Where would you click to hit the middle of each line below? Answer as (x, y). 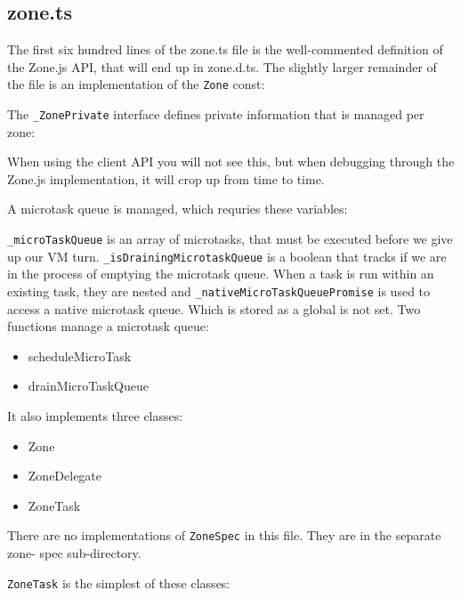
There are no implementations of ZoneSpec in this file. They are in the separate (224, 535)
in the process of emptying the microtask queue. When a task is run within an (221, 274)
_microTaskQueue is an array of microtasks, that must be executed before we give (230, 239)
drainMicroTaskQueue (88, 386)
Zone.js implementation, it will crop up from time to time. (166, 178)
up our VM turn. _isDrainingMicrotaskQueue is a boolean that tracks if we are (227, 256)
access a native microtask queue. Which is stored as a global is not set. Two (214, 308)
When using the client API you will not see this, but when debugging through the (231, 162)
